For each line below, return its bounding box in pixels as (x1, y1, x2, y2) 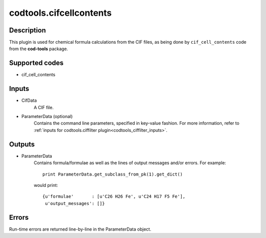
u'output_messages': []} (45, 201, 105, 206)
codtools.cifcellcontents (9, 7, 112, 18)
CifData (21, 97, 37, 103)
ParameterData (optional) (21, 114, 73, 119)
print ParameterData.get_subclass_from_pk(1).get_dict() (42, 171, 183, 177)
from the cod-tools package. (9, 46, 68, 52)
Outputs (9, 140, 35, 149)
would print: (33, 182, 59, 188)
